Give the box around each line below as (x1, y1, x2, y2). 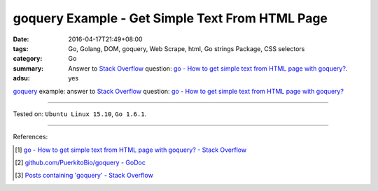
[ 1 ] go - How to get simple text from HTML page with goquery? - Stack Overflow (15, 146, 247, 154)
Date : (13, 35, 29, 43)
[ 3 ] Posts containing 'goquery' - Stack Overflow (15, 171, 153, 180)
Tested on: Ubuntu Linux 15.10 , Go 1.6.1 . (13, 109, 147, 118)
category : (13, 55, 43, 63)
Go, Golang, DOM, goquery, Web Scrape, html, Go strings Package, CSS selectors (68, 44, 305, 52)
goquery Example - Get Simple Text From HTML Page (13, 10, 328, 26)
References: (13, 133, 48, 141)
